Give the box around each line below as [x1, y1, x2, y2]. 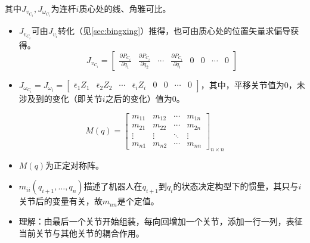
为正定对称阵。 [45, 158, 104, 171]
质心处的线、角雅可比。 [79, 2, 171, 14]
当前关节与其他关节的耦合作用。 [18, 226, 144, 239]
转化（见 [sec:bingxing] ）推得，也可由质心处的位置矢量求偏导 [58, 24, 291, 37]
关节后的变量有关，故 [18, 195, 103, 207]
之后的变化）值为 [105, 92, 172, 104]
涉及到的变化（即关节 [18, 92, 103, 104]
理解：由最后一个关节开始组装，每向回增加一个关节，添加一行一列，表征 [18, 215, 303, 228]
